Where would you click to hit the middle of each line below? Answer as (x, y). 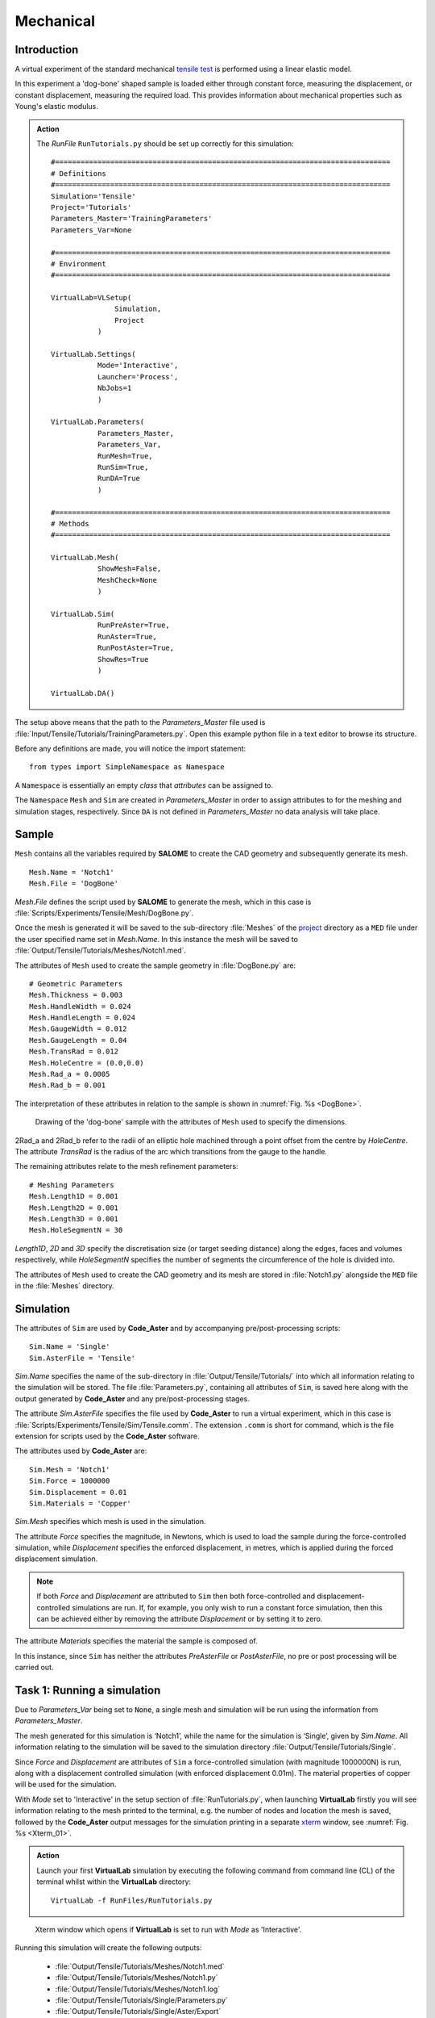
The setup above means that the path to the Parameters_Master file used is (140, 722)
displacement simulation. (56, 1559)
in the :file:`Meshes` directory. (64, 1285)
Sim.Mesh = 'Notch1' (70, 1470)
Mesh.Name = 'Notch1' (72, 872)
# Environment (79, 264)
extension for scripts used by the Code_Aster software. (108, 1436)
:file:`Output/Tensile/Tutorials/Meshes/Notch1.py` (137, 1978)
